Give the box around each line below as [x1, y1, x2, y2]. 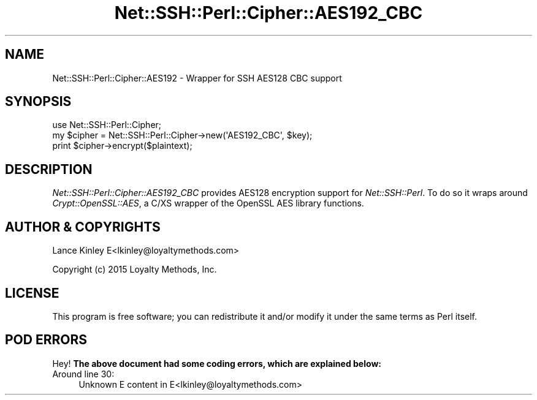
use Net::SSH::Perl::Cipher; [52, 119, 162, 130]
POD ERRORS [5, 332, 87, 348]
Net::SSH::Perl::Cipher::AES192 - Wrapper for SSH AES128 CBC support [52, 72, 342, 83]
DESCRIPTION [5, 161, 93, 177]
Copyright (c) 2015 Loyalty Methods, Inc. [52, 264, 217, 275]
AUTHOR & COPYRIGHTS [5, 219, 161, 235]
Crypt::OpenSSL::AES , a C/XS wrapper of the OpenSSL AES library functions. [52, 198, 364, 209]
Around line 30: [52, 368, 115, 379]
